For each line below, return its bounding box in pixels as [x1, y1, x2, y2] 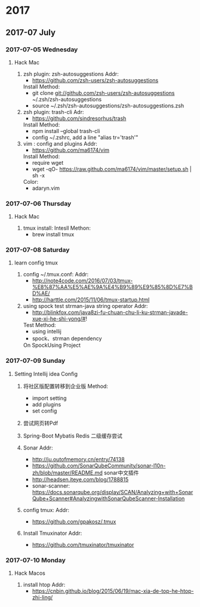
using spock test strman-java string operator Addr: [23, 303, 148, 310]
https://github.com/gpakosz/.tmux [32, 517, 116, 525]
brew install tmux [32, 231, 75, 238]
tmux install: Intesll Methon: [23, 224, 91, 232]
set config [32, 407, 57, 414]
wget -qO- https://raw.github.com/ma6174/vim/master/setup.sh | [32, 165, 192, 172]
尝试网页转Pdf [23, 419, 59, 427]
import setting [32, 395, 67, 402]
